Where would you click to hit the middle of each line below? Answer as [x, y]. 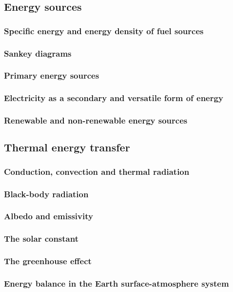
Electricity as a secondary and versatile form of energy [114, 98]
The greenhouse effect [48, 261]
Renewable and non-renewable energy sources [96, 120]
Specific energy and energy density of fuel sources [104, 31]
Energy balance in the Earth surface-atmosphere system [116, 283]
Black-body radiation [46, 194]
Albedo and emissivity [49, 216]
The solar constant [41, 239]
